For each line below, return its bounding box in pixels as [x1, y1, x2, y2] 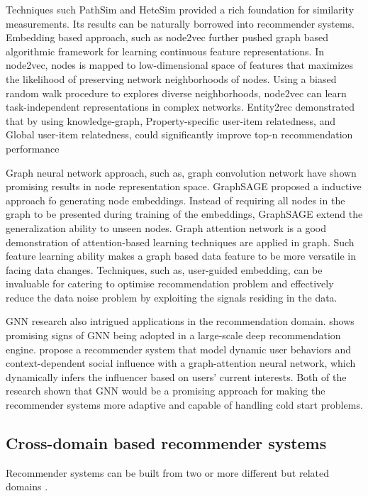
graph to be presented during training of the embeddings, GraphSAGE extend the [6, 206, 363, 221]
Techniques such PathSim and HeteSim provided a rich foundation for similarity [6, 2, 355, 16]
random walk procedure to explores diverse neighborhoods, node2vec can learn [6, 85, 347, 100]
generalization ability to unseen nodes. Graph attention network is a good [6, 220, 326, 235]
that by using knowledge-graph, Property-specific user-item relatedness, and [6, 113, 336, 128]
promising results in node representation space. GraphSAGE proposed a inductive [6, 179, 362, 194]
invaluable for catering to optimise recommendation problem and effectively [6, 276, 334, 291]
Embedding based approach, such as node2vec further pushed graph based [6, 30, 329, 45]
